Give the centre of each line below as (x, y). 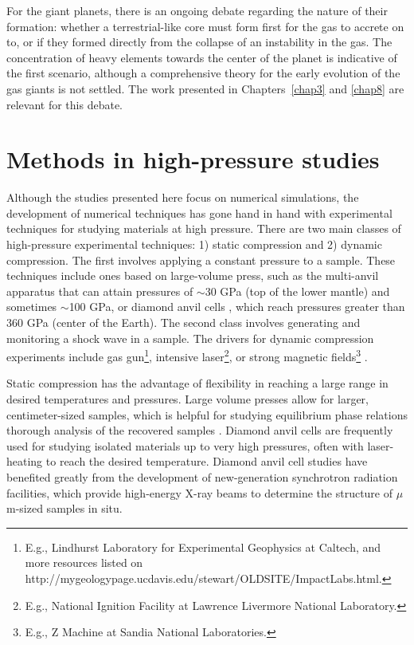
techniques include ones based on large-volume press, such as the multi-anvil (193, 275)
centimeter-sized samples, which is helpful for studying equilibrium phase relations (207, 414)
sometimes (32, 307)
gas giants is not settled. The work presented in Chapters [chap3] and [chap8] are (205, 88)
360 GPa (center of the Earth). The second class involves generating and (184, 322)
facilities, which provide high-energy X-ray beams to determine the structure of (200, 492)
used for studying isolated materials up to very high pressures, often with (185, 445)
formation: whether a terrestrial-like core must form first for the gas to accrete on (205, 26)
